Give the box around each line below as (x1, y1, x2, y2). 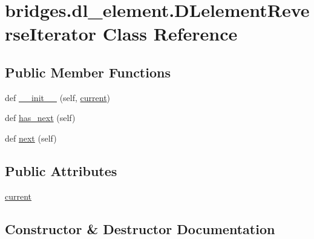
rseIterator (5, 21, 97, 46)
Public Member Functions (5, 62, 171, 81)
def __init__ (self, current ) (5, 91, 111, 103)
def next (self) (5, 131, 57, 144)
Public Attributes (5, 161, 117, 180)
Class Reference (102, 21, 238, 46)
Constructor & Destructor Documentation (5, 219, 275, 238)
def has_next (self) (5, 111, 76, 124)
